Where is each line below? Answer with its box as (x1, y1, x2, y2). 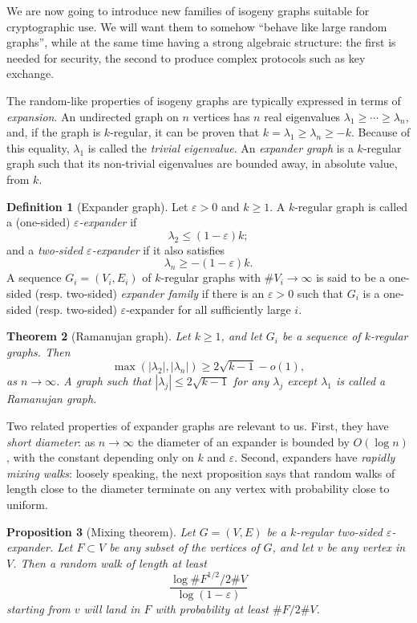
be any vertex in (326, 539, 406, 556)
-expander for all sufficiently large (126, 300, 291, 317)
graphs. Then (6, 343, 71, 360)
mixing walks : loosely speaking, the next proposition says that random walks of (6, 464, 395, 481)
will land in (83, 600, 140, 617)
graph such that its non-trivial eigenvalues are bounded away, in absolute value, (6, 155, 398, 172)
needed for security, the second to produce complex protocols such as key (6, 49, 366, 66)
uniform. (6, 496, 48, 512)
